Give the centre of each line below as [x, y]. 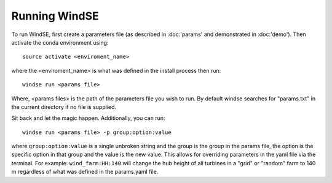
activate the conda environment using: [60, 42]
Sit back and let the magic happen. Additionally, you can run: [88, 118]
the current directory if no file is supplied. [64, 106]
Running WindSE [55, 16]
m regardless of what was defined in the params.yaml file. [85, 172]
